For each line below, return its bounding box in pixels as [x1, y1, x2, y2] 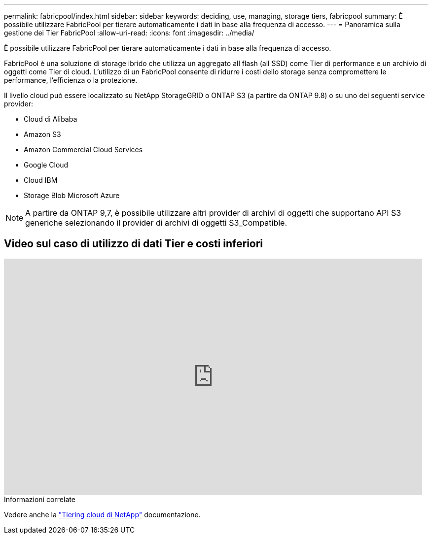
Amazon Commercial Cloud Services [24, 145, 143, 154]
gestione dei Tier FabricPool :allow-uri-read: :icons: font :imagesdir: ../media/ [4, 29, 254, 37]
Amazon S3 [24, 130, 61, 138]
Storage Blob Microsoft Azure [24, 191, 120, 200]
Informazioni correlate [4, 495, 75, 504]
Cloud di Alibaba [24, 115, 77, 123]
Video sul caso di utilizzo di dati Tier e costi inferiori [4, 237, 263, 250]
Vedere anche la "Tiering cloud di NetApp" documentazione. [4, 510, 201, 519]
